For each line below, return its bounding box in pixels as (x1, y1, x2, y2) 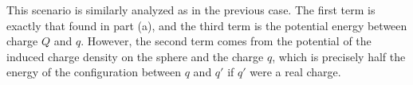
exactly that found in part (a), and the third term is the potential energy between (6, 17, 407, 33)
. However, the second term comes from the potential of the (81, 33, 372, 49)
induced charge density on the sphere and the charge (6, 48, 264, 64)
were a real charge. (250, 64, 341, 80)
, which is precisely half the (272, 48, 406, 64)
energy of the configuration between (6, 64, 182, 80)
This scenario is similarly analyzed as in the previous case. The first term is (6, 2, 376, 17)
